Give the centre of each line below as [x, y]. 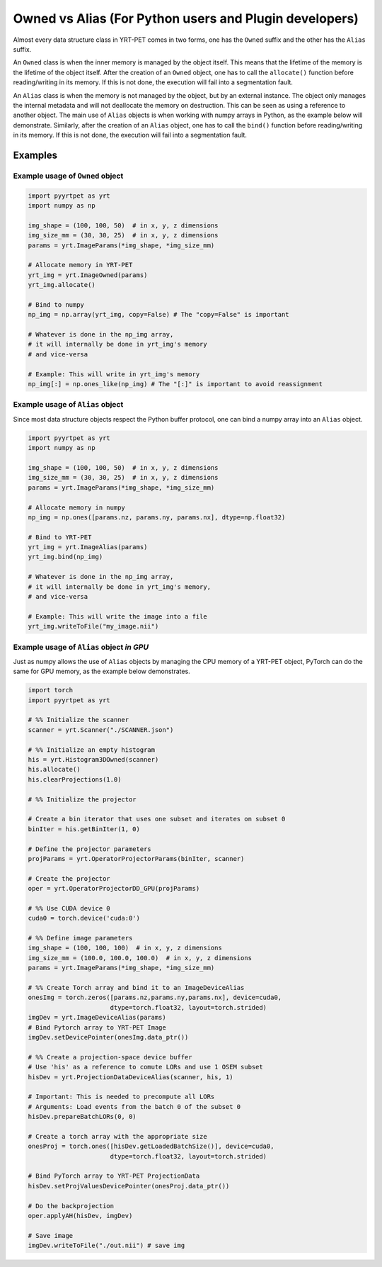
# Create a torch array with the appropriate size [118, 1136]
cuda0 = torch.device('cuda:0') [84, 918]
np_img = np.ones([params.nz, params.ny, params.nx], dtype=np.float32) [157, 517]
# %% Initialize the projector [82, 799]
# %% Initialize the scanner [79, 720]
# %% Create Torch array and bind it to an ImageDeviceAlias [136, 988]
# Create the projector [69, 878]
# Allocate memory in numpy [76, 507]
